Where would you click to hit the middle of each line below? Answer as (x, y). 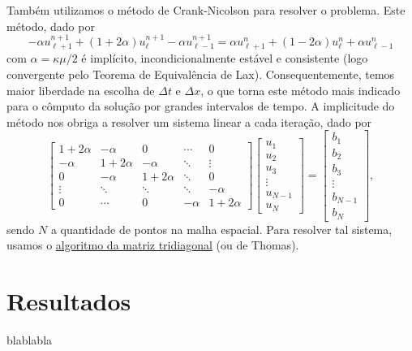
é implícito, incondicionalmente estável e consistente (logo (225, 58)
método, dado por (51, 26)
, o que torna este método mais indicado (300, 90)
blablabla (30, 340)
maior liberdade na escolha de (81, 90)
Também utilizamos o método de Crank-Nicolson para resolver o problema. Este (206, 10)
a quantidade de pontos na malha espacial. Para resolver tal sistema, (221, 229)
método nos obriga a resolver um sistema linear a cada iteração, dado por (189, 121)
